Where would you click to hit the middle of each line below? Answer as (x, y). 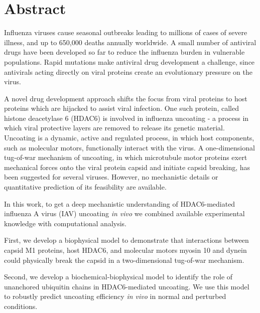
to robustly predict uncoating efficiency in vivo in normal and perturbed (115, 296)
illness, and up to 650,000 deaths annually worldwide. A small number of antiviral (130, 42)
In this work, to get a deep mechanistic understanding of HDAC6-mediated (120, 203)
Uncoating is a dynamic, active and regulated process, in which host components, (129, 138)
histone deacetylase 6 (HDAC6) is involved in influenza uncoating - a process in (126, 118)
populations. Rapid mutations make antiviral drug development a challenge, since (129, 61)
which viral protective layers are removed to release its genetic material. (114, 128)
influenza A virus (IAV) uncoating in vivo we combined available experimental (124, 213)
